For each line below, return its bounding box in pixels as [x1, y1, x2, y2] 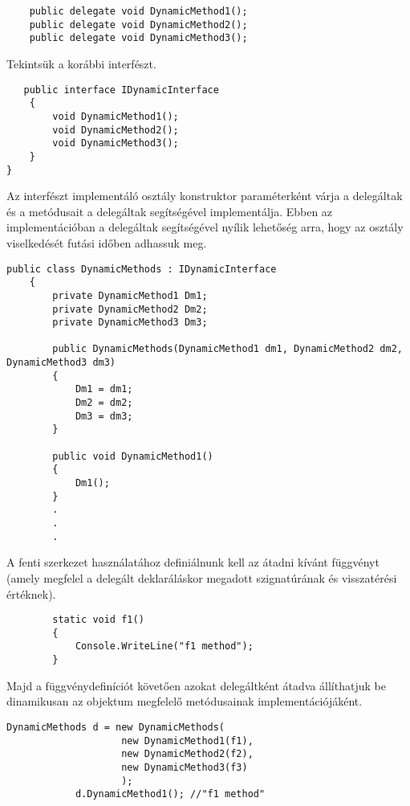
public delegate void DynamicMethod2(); [29, 18, 248, 31]
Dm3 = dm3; [75, 410, 133, 422]
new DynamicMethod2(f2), [121, 748, 254, 760]
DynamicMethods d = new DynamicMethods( [6, 721, 225, 733]
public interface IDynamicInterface [23, 84, 219, 96]
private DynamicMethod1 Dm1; [52, 289, 208, 301]
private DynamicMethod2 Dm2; [52, 303, 208, 315]
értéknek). [6, 585, 56, 602]
